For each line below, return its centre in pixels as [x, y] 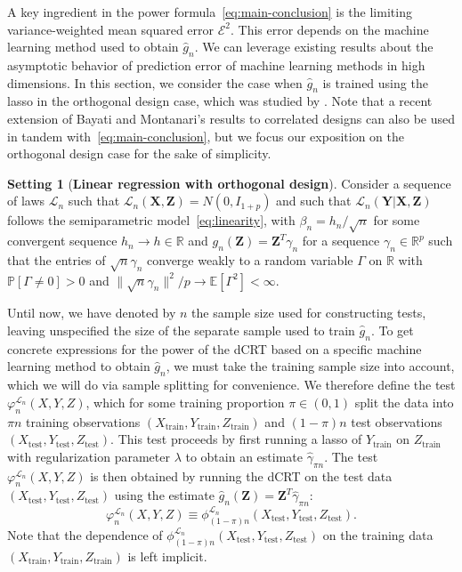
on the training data [378, 534]
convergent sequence [62, 241]
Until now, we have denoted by [92, 313]
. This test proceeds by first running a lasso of [236, 439]
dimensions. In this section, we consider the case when [155, 82]
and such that [314, 201]
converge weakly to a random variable [250, 259]
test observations [397, 421]
